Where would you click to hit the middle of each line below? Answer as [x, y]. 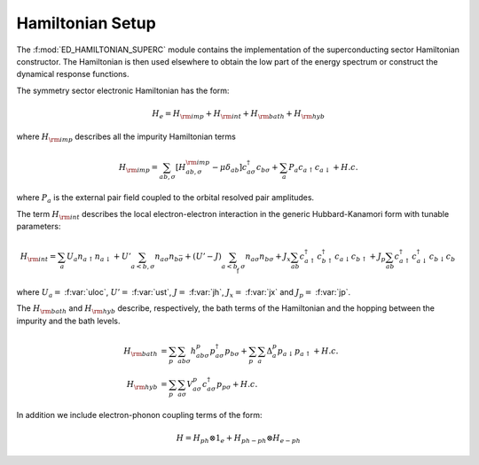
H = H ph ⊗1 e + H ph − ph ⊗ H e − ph [238, 438]
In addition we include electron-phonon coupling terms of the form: [139, 415]
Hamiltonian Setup [86, 23]
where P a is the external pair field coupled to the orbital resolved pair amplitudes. [165, 199]
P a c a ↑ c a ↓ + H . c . [323, 168]
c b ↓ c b [442, 258]
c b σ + [267, 168]
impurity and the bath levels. [68, 321]
